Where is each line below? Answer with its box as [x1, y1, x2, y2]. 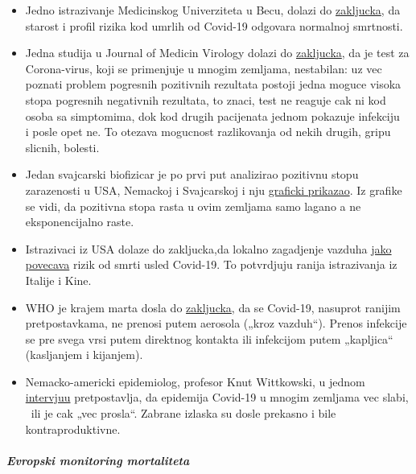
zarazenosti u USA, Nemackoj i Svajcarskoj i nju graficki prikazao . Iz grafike [25, 181, 402, 198]
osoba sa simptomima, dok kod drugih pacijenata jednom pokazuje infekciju [25, 107, 400, 124]
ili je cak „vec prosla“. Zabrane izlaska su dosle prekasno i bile [31, 405, 336, 422]
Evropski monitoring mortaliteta [6, 451, 190, 468]
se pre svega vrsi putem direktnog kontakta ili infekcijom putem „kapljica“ [25, 330, 393, 347]
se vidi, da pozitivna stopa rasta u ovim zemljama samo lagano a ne [25, 197, 361, 214]
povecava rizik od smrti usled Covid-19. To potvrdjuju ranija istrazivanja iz [25, 256, 397, 273]
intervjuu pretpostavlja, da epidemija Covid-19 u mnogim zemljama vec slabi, [25, 389, 409, 406]
